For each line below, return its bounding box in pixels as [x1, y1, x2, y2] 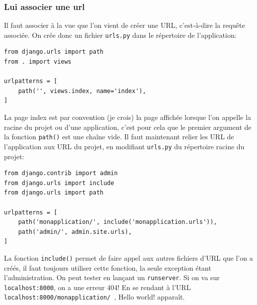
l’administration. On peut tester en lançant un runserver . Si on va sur [4, 272, 220, 283]
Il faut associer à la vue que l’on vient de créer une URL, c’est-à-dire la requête [4, 20, 245, 30]
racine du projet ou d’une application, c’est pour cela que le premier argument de [4, 121, 252, 132]
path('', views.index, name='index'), [18, 87, 146, 95]
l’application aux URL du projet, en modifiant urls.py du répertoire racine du [4, 141, 245, 151]
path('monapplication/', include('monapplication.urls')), [18, 218, 217, 226]
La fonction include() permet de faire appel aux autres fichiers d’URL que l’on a [4, 252, 253, 263]
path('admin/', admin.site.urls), [18, 228, 132, 235]
